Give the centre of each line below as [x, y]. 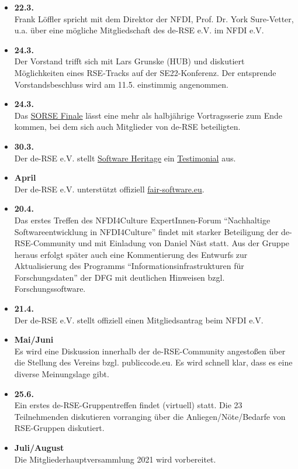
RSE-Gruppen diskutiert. [59, 428]
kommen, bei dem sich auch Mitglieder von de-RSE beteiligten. [127, 127]
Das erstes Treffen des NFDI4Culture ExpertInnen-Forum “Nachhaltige [142, 220]
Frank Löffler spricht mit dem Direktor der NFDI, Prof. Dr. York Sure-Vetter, [154, 18]
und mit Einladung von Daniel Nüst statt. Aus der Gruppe [184, 243]
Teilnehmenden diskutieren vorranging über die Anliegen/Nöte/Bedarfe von [150, 416]
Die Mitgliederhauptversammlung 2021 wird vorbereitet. [115, 459]
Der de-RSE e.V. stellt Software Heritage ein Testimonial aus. [125, 158]
